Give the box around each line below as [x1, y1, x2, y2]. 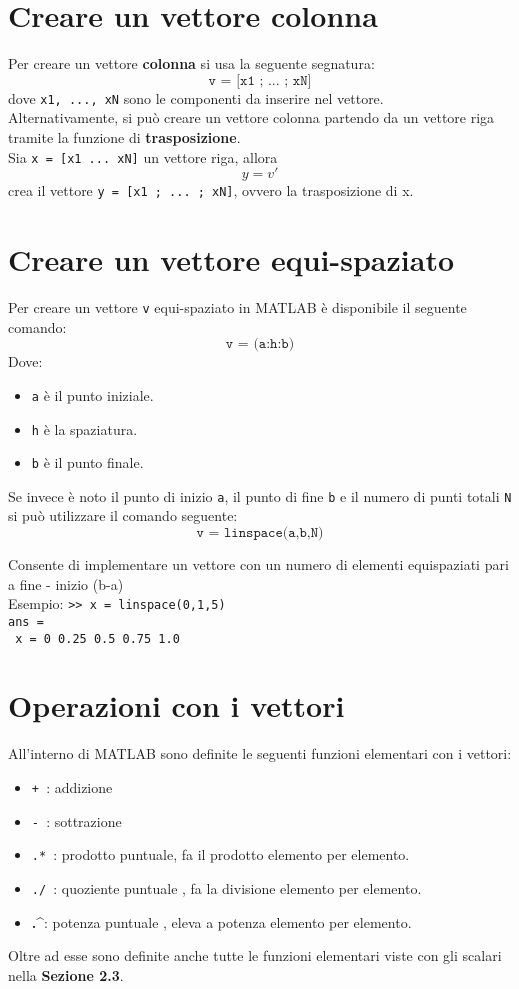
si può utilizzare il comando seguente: [8, 505, 238, 526]
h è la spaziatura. [31, 418, 138, 439]
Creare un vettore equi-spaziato [8, 239, 455, 280]
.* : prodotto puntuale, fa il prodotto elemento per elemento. [31, 844, 410, 865]
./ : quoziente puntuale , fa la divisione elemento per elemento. [31, 877, 422, 898]
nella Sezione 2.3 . [8, 964, 124, 985]
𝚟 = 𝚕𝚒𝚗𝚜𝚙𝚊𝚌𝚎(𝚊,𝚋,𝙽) [196, 526, 324, 541]
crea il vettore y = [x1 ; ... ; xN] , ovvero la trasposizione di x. [8, 180, 414, 201]
